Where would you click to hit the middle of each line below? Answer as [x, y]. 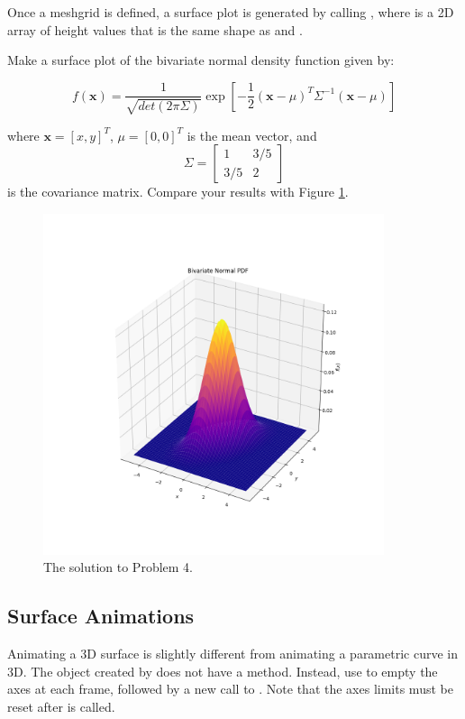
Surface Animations [101, 616]
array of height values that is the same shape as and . [155, 29]
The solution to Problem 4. [118, 567]
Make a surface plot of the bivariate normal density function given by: [201, 60]
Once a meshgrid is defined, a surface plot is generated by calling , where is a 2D [231, 12]
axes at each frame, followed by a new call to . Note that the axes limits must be [230, 689]
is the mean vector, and [252, 135]
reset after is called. [61, 707]
